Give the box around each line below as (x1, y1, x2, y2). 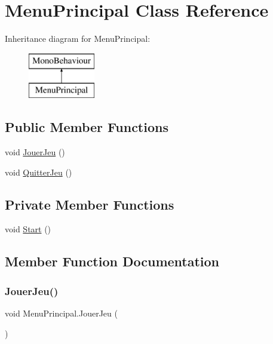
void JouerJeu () (5, 146, 65, 158)
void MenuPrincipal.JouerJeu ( (5, 307, 118, 320)
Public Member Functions (5, 118, 168, 136)
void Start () (5, 223, 51, 235)
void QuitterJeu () (5, 165, 72, 178)
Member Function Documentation (5, 252, 220, 271)
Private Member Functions (5, 195, 174, 213)
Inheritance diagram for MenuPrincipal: (5, 32, 151, 45)
